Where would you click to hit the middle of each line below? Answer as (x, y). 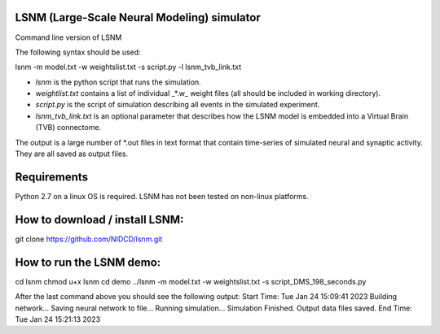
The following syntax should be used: (78, 52)
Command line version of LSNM (68, 37)
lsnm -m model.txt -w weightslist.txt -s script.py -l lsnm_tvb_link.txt (128, 67)
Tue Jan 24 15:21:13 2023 (58, 319)
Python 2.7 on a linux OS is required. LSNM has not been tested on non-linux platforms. (162, 196)
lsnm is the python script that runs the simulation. (118, 82)
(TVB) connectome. (68, 128)
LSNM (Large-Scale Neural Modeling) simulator (138, 17)
